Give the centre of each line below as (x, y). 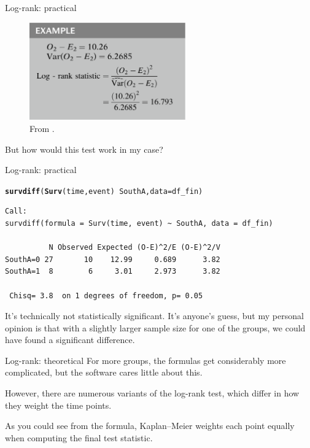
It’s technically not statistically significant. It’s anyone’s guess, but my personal (154, 316)
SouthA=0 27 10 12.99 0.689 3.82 (113, 259)
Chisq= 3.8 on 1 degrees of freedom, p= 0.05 (106, 295)
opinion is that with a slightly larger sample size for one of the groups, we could (155, 327)
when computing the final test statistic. (79, 437)
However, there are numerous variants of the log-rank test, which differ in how (152, 393)
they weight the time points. (58, 405)
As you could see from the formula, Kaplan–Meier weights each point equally (150, 426)
